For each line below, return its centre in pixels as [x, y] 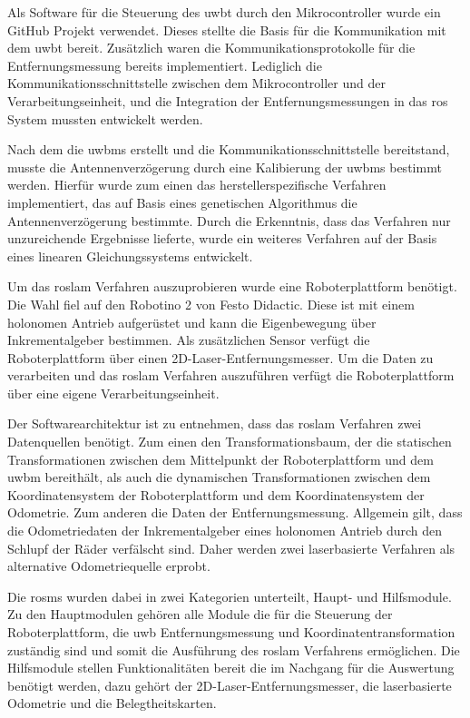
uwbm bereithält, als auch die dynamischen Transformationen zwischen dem [219, 477]
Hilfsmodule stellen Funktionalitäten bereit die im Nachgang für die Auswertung [231, 668]
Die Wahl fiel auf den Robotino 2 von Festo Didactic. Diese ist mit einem [211, 304]
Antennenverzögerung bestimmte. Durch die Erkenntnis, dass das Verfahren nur [229, 220]
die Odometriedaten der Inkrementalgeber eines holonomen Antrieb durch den [225, 531]
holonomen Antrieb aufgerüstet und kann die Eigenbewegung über [192, 322]
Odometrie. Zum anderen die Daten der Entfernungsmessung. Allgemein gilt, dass [235, 512]
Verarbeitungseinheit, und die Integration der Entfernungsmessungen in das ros [228, 100]
